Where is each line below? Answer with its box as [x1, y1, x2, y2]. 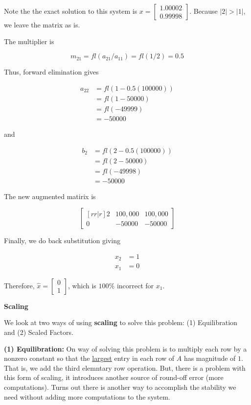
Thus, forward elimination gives [4, 67, 99, 77]
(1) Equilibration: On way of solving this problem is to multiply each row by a [4, 343, 247, 354]
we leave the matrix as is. [4, 20, 80, 29]
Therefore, [4, 280, 35, 290]
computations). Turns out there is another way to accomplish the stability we [4, 381, 236, 392]
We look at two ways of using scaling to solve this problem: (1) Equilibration [4, 317, 237, 328]
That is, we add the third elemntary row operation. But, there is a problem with [4, 362, 246, 373]
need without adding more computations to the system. [4, 391, 170, 402]
